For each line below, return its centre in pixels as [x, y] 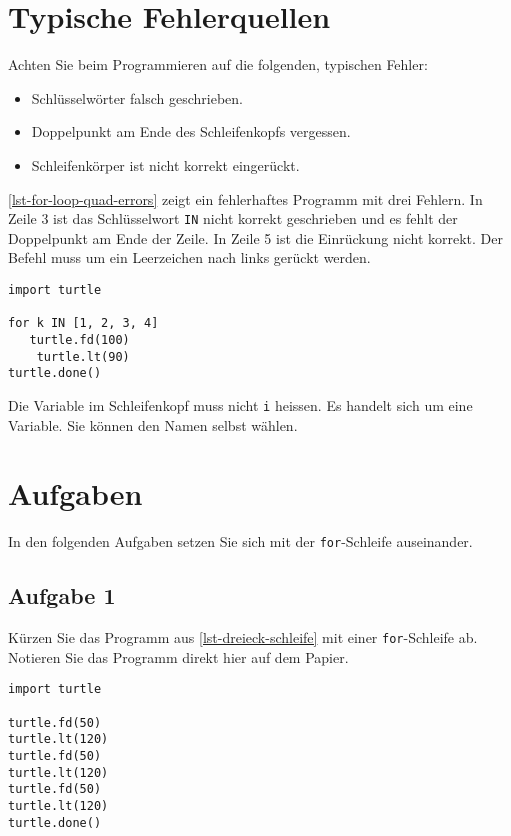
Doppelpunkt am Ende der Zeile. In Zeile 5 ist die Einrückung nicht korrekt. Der [255, 237]
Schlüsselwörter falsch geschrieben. [137, 97]
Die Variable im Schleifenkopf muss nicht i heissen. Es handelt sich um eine [240, 404]
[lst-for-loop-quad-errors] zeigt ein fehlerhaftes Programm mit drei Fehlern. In [245, 198]
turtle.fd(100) [79, 339]
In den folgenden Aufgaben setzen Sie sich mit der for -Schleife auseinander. [240, 541]
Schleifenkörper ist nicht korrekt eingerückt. [165, 164]
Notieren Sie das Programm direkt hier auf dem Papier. [178, 656]
